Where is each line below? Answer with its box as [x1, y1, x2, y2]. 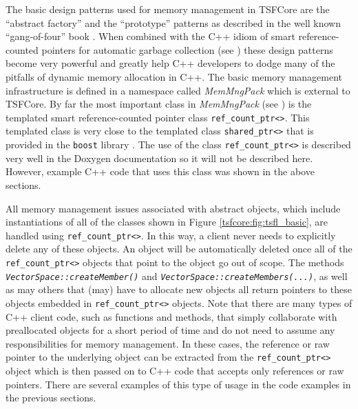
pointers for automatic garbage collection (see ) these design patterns [41, 42, 333, 57]
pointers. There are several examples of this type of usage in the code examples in [6, 377, 351, 391]
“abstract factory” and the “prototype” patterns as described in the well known [6, 15, 341, 30]
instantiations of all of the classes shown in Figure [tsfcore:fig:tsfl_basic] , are [6, 215, 328, 229]
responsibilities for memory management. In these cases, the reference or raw [6, 336, 330, 350]
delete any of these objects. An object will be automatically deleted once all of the [6, 241, 352, 256]
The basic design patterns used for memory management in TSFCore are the [6, 2, 330, 16]
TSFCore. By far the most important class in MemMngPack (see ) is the [6, 97, 312, 111]
